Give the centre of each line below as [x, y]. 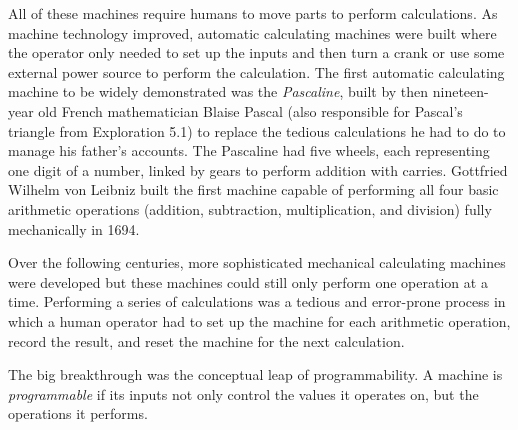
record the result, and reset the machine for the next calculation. [206, 340]
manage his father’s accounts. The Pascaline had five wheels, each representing [249, 150]
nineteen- [460, 91]
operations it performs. [78, 413]
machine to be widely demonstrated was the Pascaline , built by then [218, 91]
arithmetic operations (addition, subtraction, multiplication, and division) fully [250, 208]
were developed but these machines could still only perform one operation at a [248, 281]
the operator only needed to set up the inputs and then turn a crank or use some [256, 52]
